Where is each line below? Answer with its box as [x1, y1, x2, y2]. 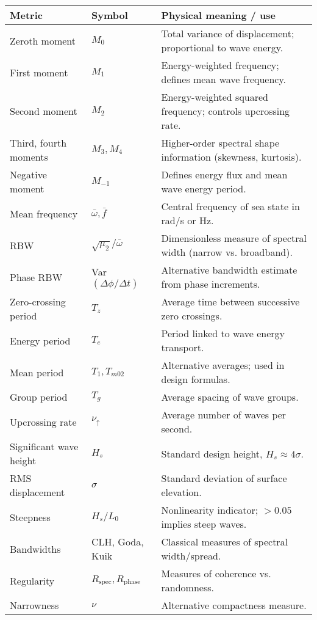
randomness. [161, 580, 214, 594]
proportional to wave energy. [161, 40, 283, 54]
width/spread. [161, 549, 221, 563]
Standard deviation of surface [161, 471, 287, 485]
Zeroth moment [10, 33, 76, 48]
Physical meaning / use [161, 8, 276, 22]
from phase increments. [161, 277, 260, 291]
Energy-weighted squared [161, 90, 269, 104]
